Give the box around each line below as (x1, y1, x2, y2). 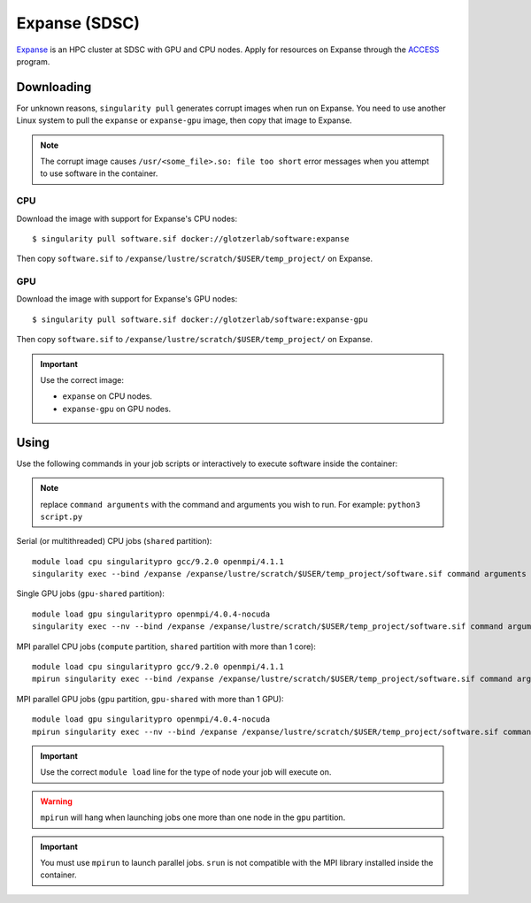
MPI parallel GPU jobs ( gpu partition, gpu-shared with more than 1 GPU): (16, 693, 284, 704)
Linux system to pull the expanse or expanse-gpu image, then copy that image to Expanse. (16, 115, 353, 126)
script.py (40, 511, 83, 522)
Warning (40, 796, 73, 807)
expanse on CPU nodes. (62, 391, 152, 402)
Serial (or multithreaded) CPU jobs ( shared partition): (16, 536, 212, 547)
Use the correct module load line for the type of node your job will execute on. (40, 767, 332, 777)
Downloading (16, 80, 92, 95)
